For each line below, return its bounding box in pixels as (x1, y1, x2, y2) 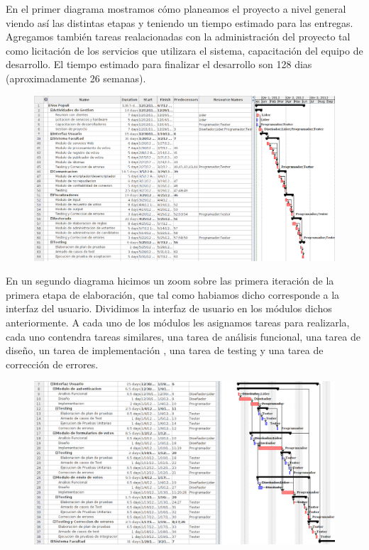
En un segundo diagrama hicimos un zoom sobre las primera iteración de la (6, 273, 334, 288)
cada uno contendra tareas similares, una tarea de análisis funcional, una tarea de (6, 329, 360, 343)
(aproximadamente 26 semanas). (6, 70, 146, 85)
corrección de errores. (6, 356, 99, 371)
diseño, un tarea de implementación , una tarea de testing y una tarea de (6, 343, 324, 358)
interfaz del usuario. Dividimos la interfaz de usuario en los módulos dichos (6, 301, 332, 316)
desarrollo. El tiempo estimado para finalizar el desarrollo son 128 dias (6, 57, 312, 72)
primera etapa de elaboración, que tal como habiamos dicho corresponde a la (6, 287, 340, 302)
